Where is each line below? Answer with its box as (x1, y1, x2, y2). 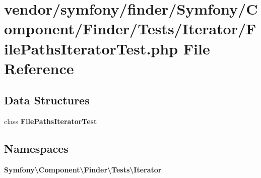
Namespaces (4, 141, 69, 156)
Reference (4, 57, 74, 78)
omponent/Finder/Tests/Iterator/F (4, 18, 256, 39)
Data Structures (4, 92, 90, 108)
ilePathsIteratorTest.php (4, 38, 178, 58)
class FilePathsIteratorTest (4, 116, 97, 127)
